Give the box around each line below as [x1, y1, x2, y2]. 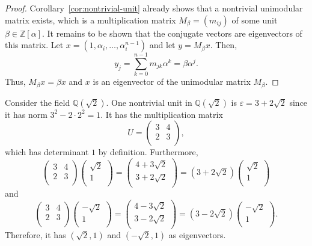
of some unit [231, 13, 278, 26]
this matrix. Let [5, 38, 64, 51]
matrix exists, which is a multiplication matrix [5, 13, 176, 26]
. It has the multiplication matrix [100, 108, 223, 120]
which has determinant [5, 146, 89, 158]
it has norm [5, 108, 47, 120]
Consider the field [5, 96, 70, 108]
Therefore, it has [5, 229, 66, 241]
